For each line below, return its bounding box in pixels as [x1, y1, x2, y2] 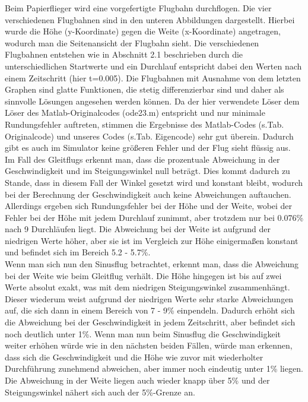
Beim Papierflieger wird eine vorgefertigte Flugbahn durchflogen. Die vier [5, 2, 272, 14]
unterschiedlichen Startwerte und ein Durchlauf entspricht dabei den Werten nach [5, 59, 302, 72]
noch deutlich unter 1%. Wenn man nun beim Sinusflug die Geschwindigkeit [5, 327, 281, 340]
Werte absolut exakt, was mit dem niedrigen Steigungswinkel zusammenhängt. [5, 281, 290, 293]
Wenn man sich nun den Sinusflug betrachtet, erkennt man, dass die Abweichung [5, 258, 299, 270]
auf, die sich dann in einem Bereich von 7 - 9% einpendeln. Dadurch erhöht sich [5, 304, 295, 316]
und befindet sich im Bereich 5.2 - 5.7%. [5, 246, 151, 258]
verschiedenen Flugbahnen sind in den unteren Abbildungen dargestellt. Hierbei [5, 13, 295, 26]
